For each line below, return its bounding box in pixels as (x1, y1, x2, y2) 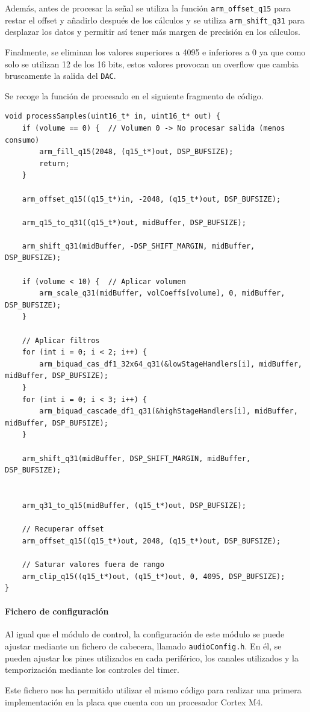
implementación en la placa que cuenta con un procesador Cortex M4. (5, 695, 263, 708)
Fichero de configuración (5, 605, 109, 618)
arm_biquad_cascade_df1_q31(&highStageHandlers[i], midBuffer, (39, 407, 298, 416)
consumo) (5, 135, 40, 144)
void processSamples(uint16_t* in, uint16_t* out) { (5, 112, 220, 121)
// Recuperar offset (22, 525, 104, 534)
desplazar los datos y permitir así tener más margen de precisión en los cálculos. (5, 25, 300, 38)
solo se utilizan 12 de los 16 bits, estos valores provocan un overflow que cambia (5, 57, 299, 70)
